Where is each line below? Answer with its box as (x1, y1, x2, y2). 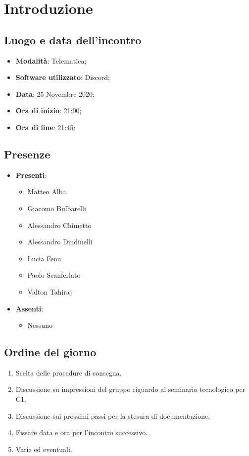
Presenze (4, 146, 50, 161)
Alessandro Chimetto (27, 220, 92, 230)
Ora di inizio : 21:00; (15, 105, 82, 116)
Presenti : (15, 169, 47, 180)
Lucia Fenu (27, 253, 61, 263)
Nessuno (27, 320, 52, 330)
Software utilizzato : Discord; (15, 72, 110, 82)
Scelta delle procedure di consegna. (15, 367, 122, 378)
